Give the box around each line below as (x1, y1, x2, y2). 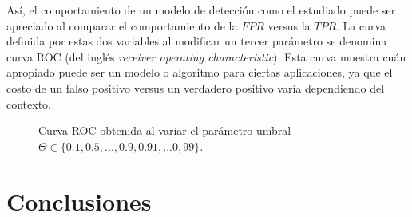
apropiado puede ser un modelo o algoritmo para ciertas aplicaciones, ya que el (6, 64, 393, 81)
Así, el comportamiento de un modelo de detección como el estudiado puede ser (6, 2, 396, 18)
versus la (267, 17, 311, 34)
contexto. (6, 95, 51, 112)
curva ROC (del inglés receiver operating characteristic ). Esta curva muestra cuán (6, 48, 406, 65)
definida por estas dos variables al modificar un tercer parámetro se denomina (6, 33, 387, 49)
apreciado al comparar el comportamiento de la (6, 17, 238, 34)
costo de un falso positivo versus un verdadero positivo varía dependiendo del (6, 79, 385, 96)
